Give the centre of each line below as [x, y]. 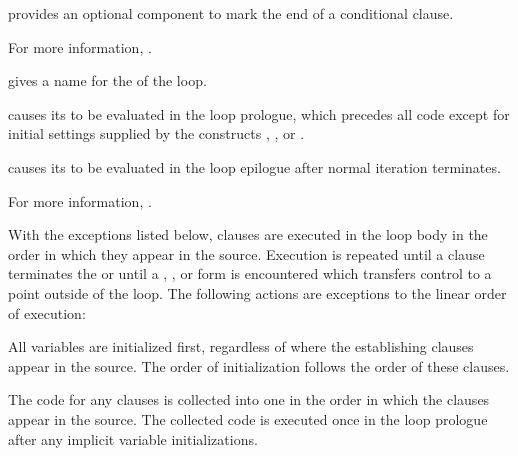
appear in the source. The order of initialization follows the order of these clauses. [259, 365]
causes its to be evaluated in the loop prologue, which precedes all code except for [259, 113]
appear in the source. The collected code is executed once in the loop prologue [248, 418]
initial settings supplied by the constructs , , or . [156, 133]
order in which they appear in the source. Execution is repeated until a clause [246, 253]
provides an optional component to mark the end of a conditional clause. [231, 13]
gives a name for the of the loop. [107, 80]
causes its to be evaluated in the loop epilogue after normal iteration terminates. [254, 166]
